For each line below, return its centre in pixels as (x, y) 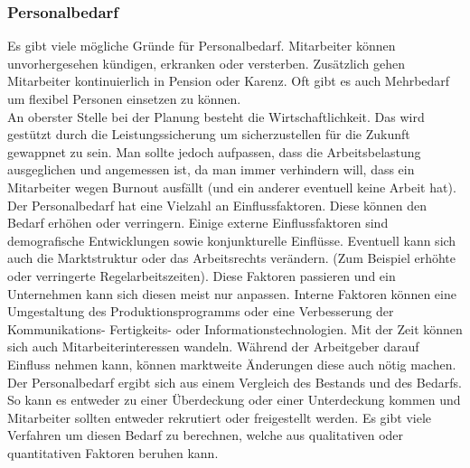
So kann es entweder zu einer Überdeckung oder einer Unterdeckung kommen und (234, 400)
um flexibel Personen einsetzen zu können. (124, 98)
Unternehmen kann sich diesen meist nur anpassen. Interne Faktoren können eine (232, 293)
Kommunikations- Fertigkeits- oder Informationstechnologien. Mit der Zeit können (235, 328)
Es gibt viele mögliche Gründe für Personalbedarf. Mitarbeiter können (202, 46)
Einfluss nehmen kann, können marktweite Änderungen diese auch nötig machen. (232, 364)
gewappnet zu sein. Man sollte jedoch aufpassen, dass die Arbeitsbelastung (214, 151)
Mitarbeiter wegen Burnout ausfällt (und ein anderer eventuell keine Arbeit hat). (232, 187)
